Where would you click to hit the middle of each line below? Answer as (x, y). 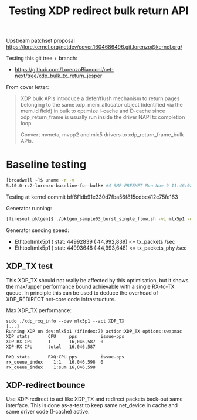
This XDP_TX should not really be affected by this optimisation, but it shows (97, 280)
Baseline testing (46, 165)
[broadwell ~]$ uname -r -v (40, 180)
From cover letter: (28, 87)
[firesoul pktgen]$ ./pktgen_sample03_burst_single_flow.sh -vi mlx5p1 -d (99, 219)
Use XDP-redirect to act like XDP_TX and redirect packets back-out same (94, 399)
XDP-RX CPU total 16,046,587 (51, 347)
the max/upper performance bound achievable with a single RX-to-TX (90, 286)
